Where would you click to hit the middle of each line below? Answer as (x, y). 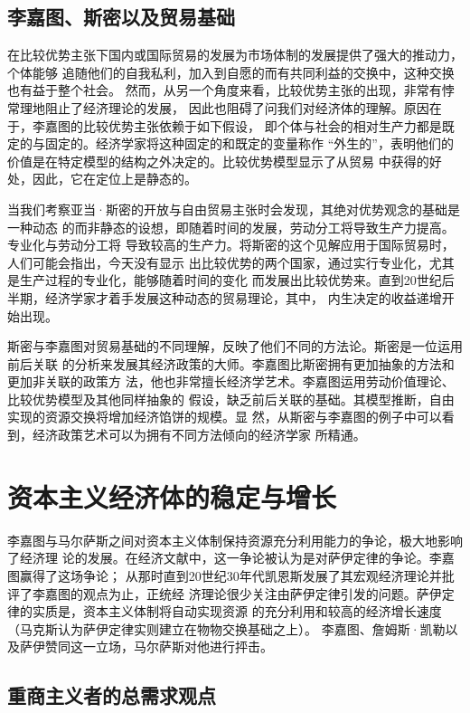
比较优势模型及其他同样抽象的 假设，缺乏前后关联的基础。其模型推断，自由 (231, 399)
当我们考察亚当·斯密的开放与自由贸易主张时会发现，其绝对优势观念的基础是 (234, 209)
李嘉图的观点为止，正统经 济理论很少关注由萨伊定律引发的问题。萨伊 (237, 593)
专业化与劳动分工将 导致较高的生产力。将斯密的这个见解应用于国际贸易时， (231, 245)
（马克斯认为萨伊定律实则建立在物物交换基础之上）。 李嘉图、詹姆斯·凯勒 (226, 628)
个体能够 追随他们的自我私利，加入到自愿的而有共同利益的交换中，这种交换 (231, 72)
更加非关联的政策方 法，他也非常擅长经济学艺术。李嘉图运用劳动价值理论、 (231, 381)
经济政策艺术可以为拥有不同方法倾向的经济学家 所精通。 (199, 435)
